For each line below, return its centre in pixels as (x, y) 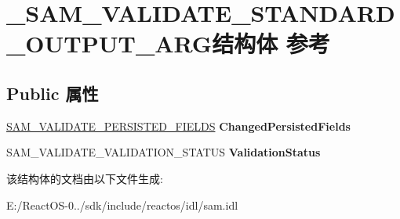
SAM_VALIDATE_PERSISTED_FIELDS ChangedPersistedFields (178, 126)
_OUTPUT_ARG (109, 43)
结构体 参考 (271, 43)
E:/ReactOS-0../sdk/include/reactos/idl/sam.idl (122, 205)
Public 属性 (53, 93)
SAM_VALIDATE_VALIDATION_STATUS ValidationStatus (164, 152)
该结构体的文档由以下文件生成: (85, 178)
